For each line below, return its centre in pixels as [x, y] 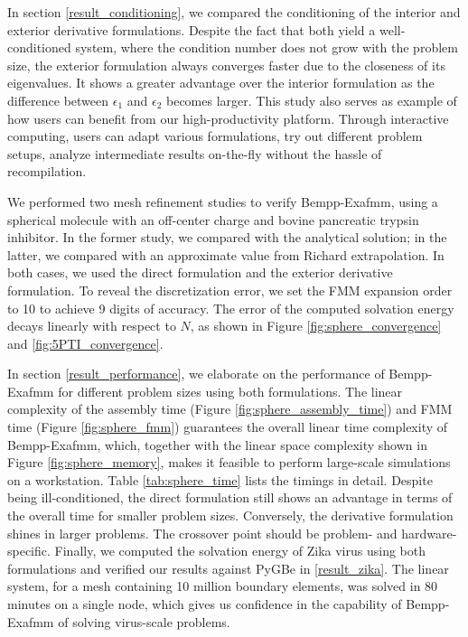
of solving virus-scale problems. [144, 621]
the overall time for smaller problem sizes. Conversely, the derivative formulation [230, 515]
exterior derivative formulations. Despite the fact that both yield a [192, 29]
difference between [58, 100]
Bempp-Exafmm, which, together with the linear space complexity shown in [217, 444]
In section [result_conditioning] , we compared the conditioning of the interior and [234, 12]
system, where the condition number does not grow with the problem [267, 47]
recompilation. [47, 171]
